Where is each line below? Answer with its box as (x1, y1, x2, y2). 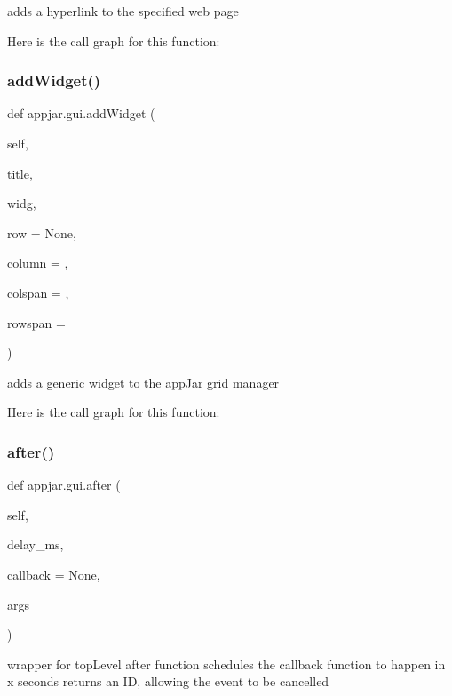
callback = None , (7, 564, 100, 583)
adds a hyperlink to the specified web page (7, 2, 239, 20)
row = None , (7, 223, 76, 242)
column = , (7, 253, 68, 272)
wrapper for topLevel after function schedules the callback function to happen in (7, 654, 446, 673)
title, (7, 164, 33, 182)
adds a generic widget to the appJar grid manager (7, 372, 280, 391)
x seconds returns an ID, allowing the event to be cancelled (7, 672, 329, 691)
